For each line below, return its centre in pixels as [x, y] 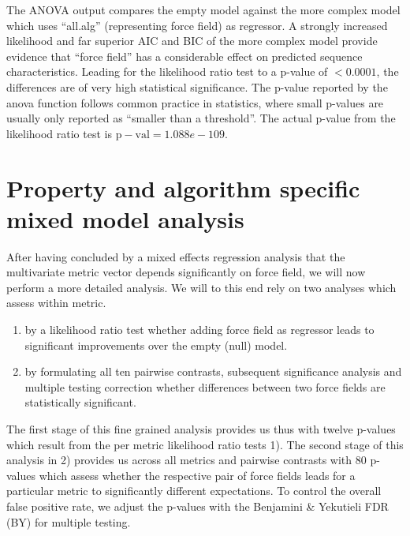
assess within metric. [56, 303]
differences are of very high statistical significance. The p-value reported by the [197, 86]
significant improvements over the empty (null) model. [156, 345]
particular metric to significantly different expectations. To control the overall [194, 491]
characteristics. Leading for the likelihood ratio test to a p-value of [167, 71]
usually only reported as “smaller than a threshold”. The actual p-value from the [201, 118]
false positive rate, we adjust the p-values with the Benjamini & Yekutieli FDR [198, 506]
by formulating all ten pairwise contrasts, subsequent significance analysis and [213, 371]
